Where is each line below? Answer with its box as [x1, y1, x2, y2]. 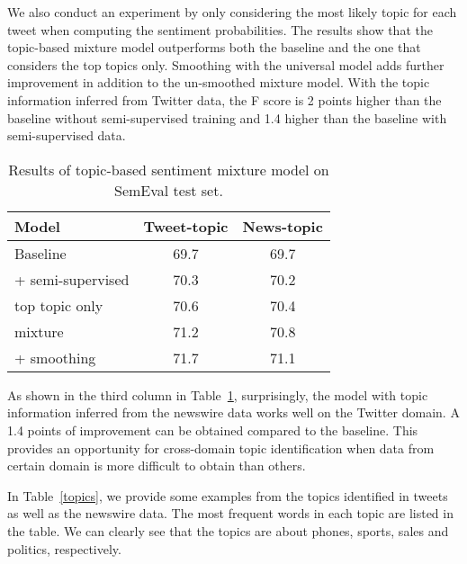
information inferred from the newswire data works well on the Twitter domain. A [7, 403, 460, 422]
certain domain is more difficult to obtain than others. [7, 456, 306, 475]
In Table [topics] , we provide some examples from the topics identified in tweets [7, 486, 448, 505]
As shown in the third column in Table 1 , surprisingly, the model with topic [7, 385, 428, 404]
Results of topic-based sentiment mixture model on [8, 158, 329, 180]
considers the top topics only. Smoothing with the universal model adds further [7, 55, 445, 74]
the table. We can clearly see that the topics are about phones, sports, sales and [7, 521, 449, 540]
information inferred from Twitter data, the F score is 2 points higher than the [7, 90, 442, 109]
